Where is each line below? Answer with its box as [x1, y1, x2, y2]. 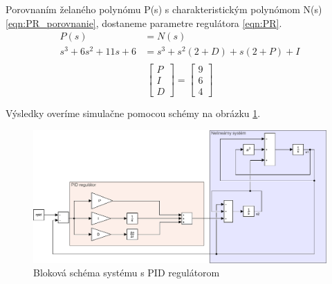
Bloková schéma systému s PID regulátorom [33, 265, 220, 280]
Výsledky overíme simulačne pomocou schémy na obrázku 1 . [6, 106, 261, 121]
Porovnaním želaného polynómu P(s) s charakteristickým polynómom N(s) [6, 2, 322, 16]
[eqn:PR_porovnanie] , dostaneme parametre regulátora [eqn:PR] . [6, 15, 282, 30]
